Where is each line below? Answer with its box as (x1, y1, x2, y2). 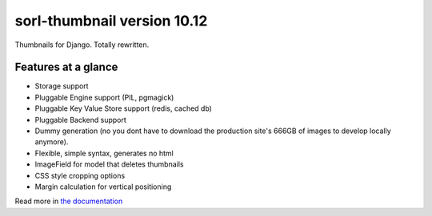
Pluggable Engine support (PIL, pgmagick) (34, 92, 174, 102)
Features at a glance (14, 61, 118, 74)
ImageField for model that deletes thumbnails (34, 159, 184, 169)
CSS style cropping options (34, 171, 126, 180)
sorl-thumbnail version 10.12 (14, 12, 208, 29)
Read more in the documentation (14, 196, 123, 206)
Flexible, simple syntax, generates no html (34, 148, 174, 158)
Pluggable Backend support (34, 115, 127, 124)
